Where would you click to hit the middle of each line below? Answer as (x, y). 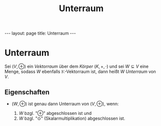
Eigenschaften (27, 92)
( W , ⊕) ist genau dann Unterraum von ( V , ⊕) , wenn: (65, 104)
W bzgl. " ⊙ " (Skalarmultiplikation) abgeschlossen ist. (72, 118)
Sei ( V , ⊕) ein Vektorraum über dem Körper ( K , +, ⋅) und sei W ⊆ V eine (77, 67)
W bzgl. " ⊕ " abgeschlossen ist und (55, 113)
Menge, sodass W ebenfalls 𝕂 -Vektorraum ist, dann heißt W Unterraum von (80, 72)
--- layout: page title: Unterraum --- (40, 33)
